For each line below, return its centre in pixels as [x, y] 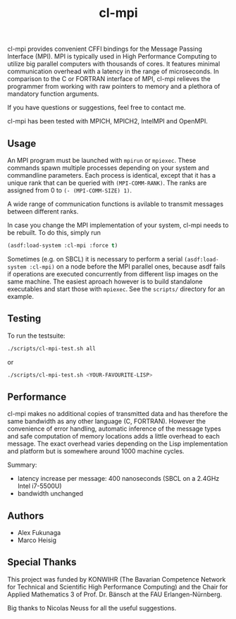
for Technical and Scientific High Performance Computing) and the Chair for [118, 587]
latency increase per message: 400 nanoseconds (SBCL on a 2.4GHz [118, 479]
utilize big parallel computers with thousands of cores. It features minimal [114, 64]
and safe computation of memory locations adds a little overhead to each [114, 436]
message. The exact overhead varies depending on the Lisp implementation [118, 444]
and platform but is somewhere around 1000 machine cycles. [96, 451]
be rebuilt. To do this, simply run [54, 233]
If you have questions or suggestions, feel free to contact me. [97, 108]
